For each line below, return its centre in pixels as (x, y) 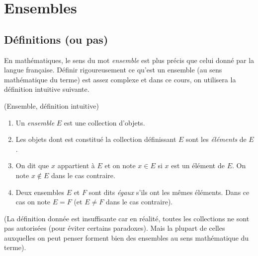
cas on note (33, 202)
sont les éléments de (216, 139)
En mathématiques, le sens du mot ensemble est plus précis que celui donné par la (129, 60)
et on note (120, 165)
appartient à (76, 165)
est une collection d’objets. (104, 122)
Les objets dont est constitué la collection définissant (96, 139)
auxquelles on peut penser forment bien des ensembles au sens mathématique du (127, 237)
